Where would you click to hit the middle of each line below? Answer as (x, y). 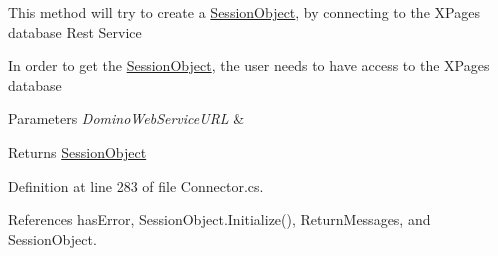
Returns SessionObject (77, 151)
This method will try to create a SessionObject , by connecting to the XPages (244, 12)
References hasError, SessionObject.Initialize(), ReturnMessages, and (219, 219)
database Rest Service (75, 31)
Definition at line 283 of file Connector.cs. (136, 185)
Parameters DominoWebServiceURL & (126, 118)
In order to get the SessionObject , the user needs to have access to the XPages (249, 65)
